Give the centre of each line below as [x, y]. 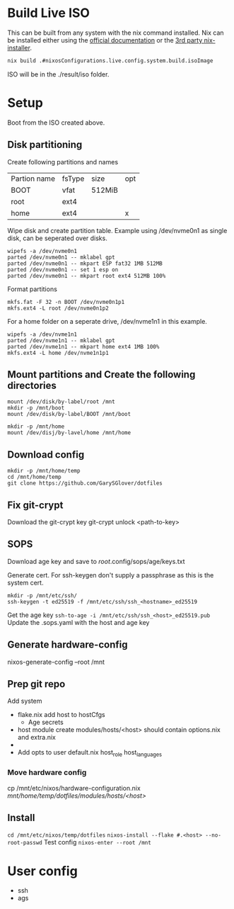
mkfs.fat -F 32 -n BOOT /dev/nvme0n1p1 [66, 302]
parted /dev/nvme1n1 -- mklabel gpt [61, 340]
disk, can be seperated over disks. [57, 238]
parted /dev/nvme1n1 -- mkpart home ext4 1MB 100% [83, 346]
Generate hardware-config [68, 645]
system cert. [25, 582]
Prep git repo [36, 684]
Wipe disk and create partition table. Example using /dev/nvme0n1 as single [117, 230]
